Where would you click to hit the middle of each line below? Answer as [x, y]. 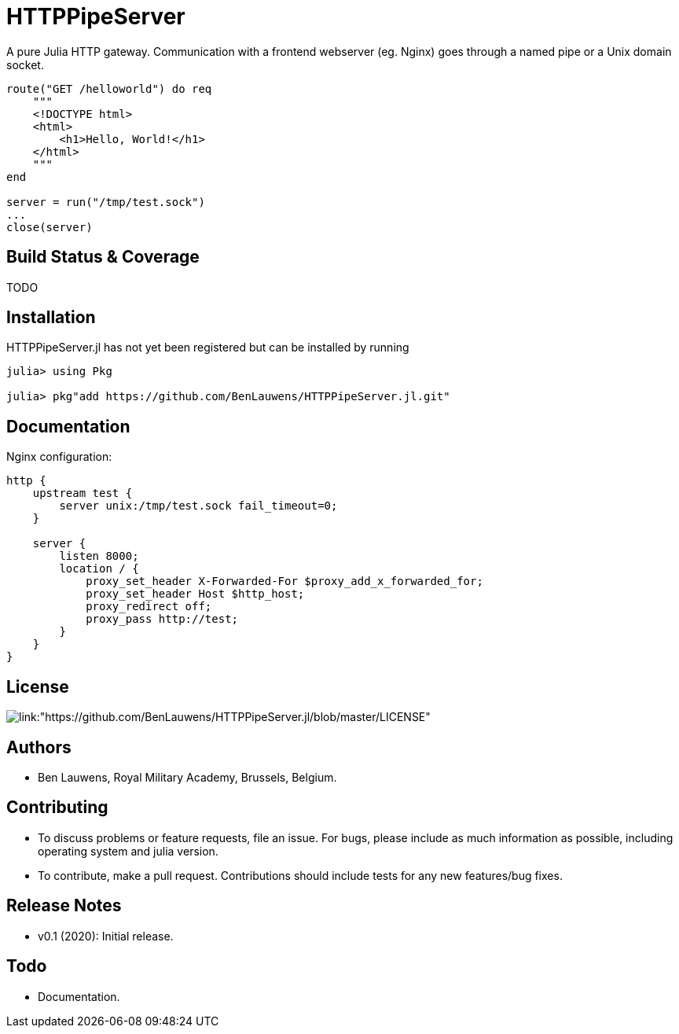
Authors [39, 747]
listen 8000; [99, 556]
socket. [25, 64]
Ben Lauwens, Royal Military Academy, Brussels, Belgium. [187, 777]
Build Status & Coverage [103, 257]
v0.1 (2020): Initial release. [106, 936]
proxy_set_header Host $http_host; [195, 594]
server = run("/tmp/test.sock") [106, 202]
